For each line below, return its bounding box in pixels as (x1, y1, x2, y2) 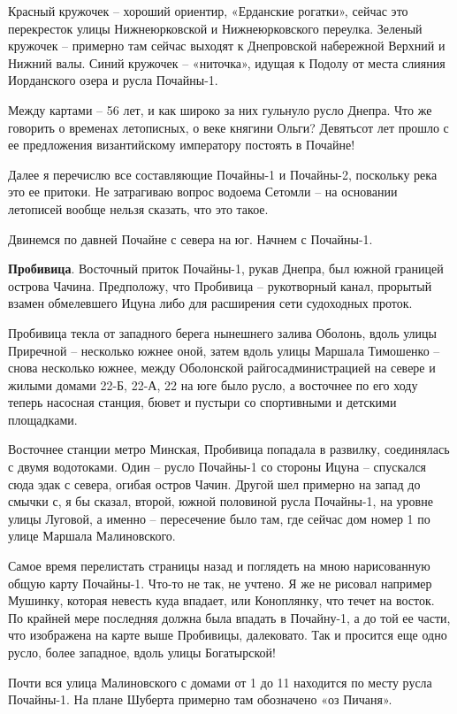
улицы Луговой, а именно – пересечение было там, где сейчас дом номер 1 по (8, 509, 430, 527)
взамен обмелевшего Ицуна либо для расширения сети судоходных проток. (8, 294, 413, 312)
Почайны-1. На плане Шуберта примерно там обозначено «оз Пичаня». (8, 690, 392, 709)
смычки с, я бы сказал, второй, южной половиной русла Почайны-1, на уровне (8, 492, 433, 511)
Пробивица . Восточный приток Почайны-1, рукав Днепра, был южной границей (8, 259, 444, 278)
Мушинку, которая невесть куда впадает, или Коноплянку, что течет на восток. (8, 591, 435, 610)
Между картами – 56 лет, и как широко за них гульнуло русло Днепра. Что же (8, 100, 432, 119)
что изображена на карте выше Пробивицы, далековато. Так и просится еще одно (8, 626, 447, 644)
